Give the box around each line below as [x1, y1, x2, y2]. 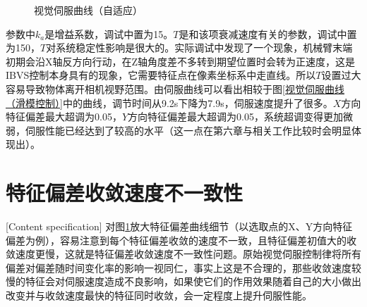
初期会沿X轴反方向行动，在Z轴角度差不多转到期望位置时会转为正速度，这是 [6, 54, 356, 68]
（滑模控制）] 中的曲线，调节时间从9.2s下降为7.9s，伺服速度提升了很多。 [6, 95, 333, 110]
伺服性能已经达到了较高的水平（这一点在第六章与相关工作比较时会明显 [25, 123, 351, 137]
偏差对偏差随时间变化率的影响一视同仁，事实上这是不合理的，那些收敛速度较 [6, 260, 361, 275]
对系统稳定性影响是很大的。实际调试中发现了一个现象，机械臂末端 [46, 40, 353, 55]
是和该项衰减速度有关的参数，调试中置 [179, 26, 357, 41]
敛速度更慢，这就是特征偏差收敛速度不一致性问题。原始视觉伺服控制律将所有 [6, 246, 361, 261]
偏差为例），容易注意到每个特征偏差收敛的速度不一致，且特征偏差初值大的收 [6, 232, 356, 247]
